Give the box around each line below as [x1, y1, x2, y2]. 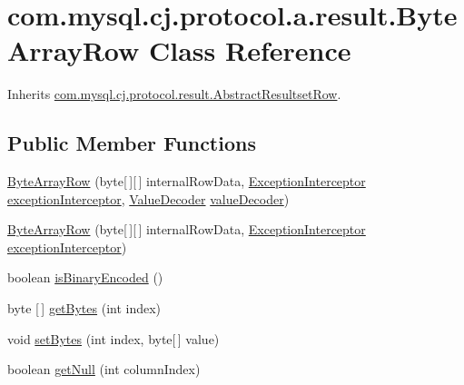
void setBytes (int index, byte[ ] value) [7, 329, 220, 348]
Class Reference [148, 32, 351, 69]
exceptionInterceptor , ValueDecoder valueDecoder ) [7, 189, 290, 208]
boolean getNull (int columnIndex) [7, 360, 201, 379]
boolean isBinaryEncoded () [7, 268, 163, 287]
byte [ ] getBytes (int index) [7, 299, 162, 318]
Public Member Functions [7, 129, 256, 157]
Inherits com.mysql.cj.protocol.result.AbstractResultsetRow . [7, 84, 341, 104]
